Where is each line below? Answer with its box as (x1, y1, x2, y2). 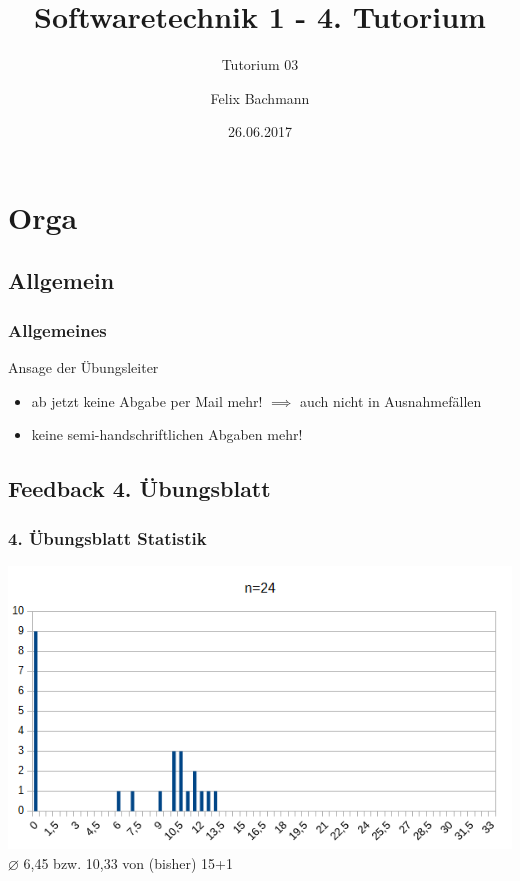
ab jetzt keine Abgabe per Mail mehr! (31, 390, 263, 411)
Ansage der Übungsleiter (8, 357, 159, 378)
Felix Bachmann (210, 87, 310, 108)
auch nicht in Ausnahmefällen (299, 390, 482, 411)
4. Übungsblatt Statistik (8, 525, 207, 550)
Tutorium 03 (221, 54, 299, 75)
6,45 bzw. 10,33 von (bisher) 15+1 (23, 852, 233, 873)
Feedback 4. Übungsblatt (8, 473, 271, 504)
